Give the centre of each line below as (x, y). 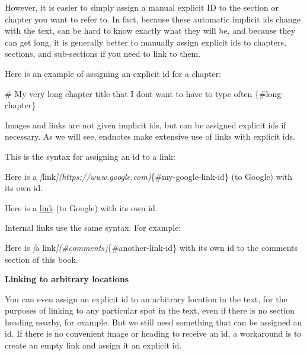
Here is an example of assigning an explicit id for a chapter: (113, 73)
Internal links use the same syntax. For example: (93, 227)
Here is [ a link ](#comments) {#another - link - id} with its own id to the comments (151, 247)
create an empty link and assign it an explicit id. (93, 345)
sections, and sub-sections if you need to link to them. (103, 54)
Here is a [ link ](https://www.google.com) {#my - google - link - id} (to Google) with (148, 176)
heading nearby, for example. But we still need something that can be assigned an (153, 322)
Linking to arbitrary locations (67, 279)
